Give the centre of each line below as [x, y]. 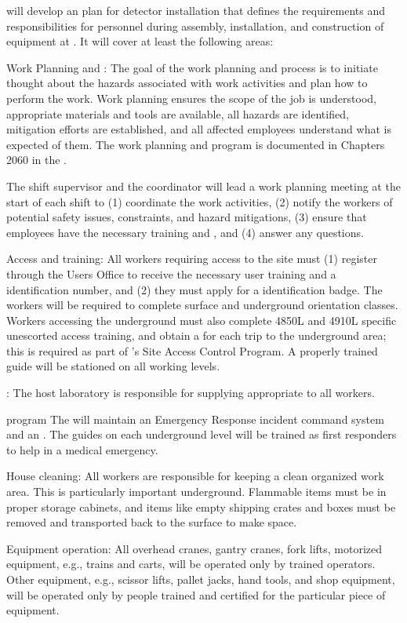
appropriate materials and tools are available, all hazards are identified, [178, 113]
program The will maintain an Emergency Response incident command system [195, 419]
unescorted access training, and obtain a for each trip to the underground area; [196, 335]
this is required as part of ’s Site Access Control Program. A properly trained [192, 350]
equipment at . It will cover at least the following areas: [140, 41]
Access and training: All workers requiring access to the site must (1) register [192, 259]
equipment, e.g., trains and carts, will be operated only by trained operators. [191, 564]
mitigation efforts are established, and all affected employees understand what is [199, 129]
